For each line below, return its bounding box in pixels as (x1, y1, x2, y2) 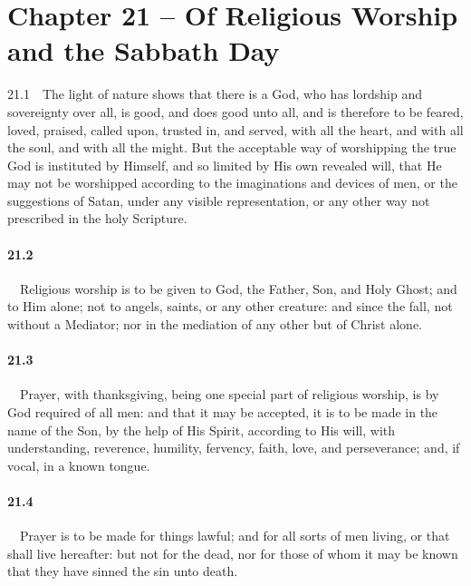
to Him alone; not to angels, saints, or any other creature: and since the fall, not (7, 297, 453, 316)
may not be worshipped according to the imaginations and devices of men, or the (7, 173, 457, 192)
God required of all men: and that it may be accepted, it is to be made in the (7, 403, 438, 422)
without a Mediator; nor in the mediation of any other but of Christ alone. (7, 315, 423, 334)
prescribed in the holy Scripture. (7, 209, 187, 228)
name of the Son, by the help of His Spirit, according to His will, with (7, 420, 396, 439)
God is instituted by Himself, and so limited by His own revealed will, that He (7, 155, 442, 174)
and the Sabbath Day (7, 32, 280, 69)
